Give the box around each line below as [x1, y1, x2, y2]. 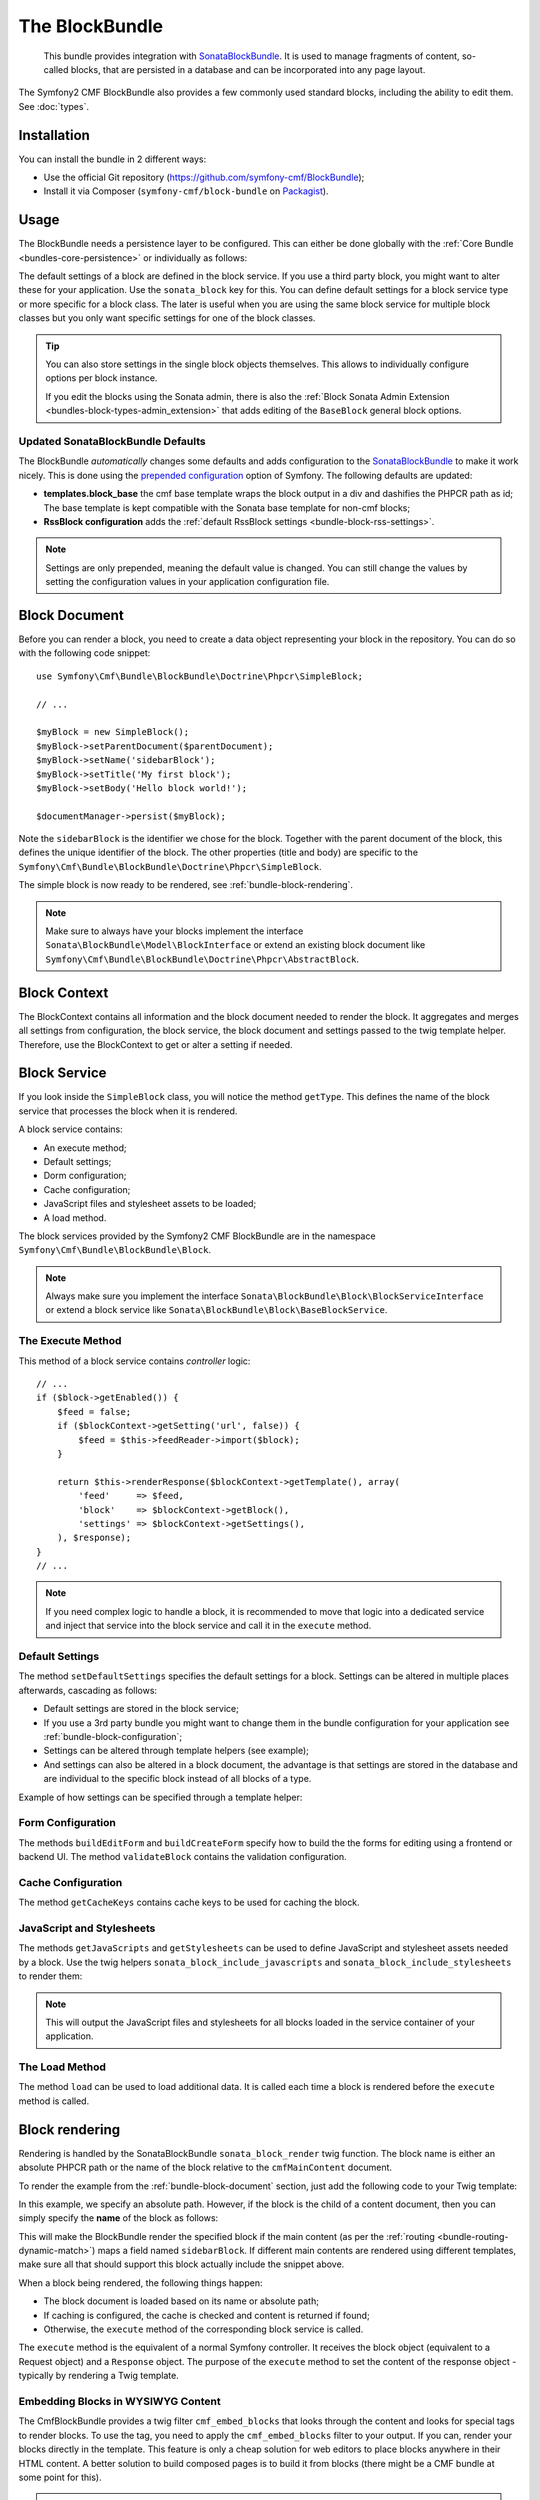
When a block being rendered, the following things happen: [18, 2276, 263, 2289]
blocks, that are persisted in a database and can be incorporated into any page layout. [70, 63, 426, 75]
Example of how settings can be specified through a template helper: [18, 1791, 303, 1803]
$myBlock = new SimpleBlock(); [36, 726, 190, 738]
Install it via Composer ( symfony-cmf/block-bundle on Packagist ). [43, 185, 329, 197]
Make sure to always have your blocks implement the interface [45, 925, 304, 937]
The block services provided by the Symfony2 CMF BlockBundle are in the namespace [18, 1230, 376, 1242]
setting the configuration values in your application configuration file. [45, 576, 330, 588]
